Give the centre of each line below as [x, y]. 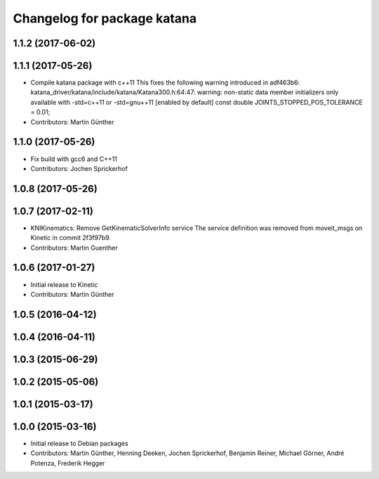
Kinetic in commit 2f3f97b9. [71, 238]
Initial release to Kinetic [64, 284]
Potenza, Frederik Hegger [68, 463]
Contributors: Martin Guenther [74, 248]
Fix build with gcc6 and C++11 [74, 159]
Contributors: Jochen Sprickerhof [79, 168]
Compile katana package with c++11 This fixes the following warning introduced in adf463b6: [165, 83]
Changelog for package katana [105, 18]
